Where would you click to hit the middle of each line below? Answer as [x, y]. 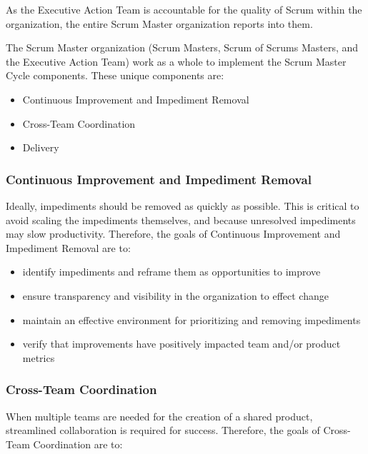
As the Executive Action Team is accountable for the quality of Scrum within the [184, 9]
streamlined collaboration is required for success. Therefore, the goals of [163, 430]
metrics [39, 357]
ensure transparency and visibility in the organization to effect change [175, 295]
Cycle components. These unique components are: [115, 75]
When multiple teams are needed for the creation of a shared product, [159, 416]
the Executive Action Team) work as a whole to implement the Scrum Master [176, 61]
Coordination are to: [78, 444]
